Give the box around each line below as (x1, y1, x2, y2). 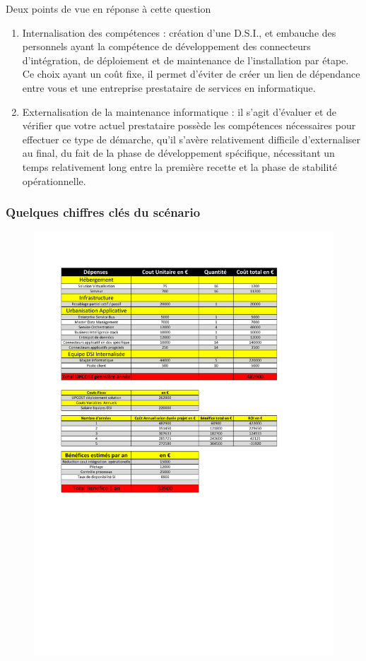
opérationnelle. (22, 173, 86, 188)
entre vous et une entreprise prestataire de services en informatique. (22, 80, 316, 95)
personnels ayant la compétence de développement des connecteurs (22, 39, 311, 54)
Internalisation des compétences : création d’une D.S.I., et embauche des (22, 25, 336, 40)
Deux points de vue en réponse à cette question (6, 1, 211, 16)
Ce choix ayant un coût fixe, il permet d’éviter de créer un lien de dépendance (22, 66, 360, 81)
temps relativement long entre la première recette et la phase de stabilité (22, 159, 338, 174)
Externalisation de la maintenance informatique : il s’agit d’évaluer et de (22, 104, 337, 119)
